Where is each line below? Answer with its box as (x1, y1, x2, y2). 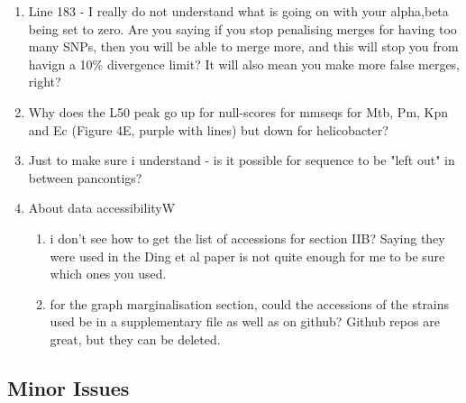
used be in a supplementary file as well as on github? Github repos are (50, 312, 440, 331)
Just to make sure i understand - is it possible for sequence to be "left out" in (28, 151, 455, 169)
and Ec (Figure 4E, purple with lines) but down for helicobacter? (28, 120, 388, 139)
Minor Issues (7, 373, 130, 401)
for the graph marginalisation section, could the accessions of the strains (50, 294, 450, 313)
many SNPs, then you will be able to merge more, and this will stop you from (28, 37, 459, 56)
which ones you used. (50, 264, 167, 283)
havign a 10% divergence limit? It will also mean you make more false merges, (28, 54, 461, 73)
